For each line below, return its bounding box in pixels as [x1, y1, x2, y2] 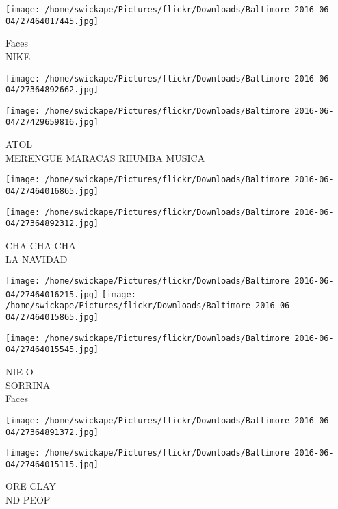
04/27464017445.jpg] [5, 16, 99, 26]
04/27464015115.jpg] [5, 459, 99, 469]
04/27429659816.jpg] [5, 117, 99, 127]
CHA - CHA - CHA [5, 238, 76, 252]
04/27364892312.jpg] [5, 219, 99, 229]
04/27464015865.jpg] [5, 312, 99, 323]
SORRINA [5, 377, 51, 392]
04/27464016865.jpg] [5, 186, 99, 196]
